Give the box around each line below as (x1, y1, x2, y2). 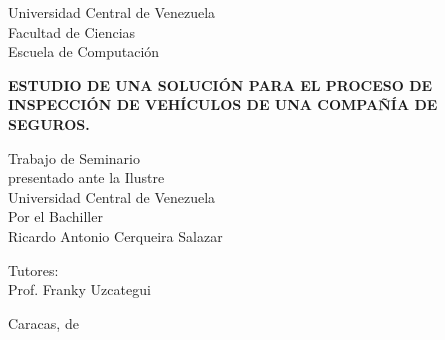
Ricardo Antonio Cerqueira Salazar (8, 225, 223, 246)
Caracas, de (8, 312, 79, 333)
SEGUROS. (8, 113, 90, 134)
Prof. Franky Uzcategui (8, 279, 151, 300)
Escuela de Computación (8, 41, 160, 62)
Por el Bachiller (8, 206, 103, 227)
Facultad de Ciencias (8, 21, 136, 42)
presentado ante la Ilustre (8, 167, 165, 188)
